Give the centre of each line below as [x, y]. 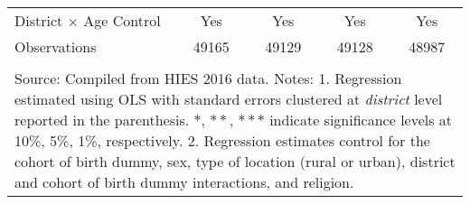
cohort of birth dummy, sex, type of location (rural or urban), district [235, 161]
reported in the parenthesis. [102, 120]
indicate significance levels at [361, 120]
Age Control [122, 20]
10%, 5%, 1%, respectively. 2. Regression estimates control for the [222, 140]
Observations [56, 46]
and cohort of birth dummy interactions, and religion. [184, 182]
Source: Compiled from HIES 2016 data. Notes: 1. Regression [208, 78]
